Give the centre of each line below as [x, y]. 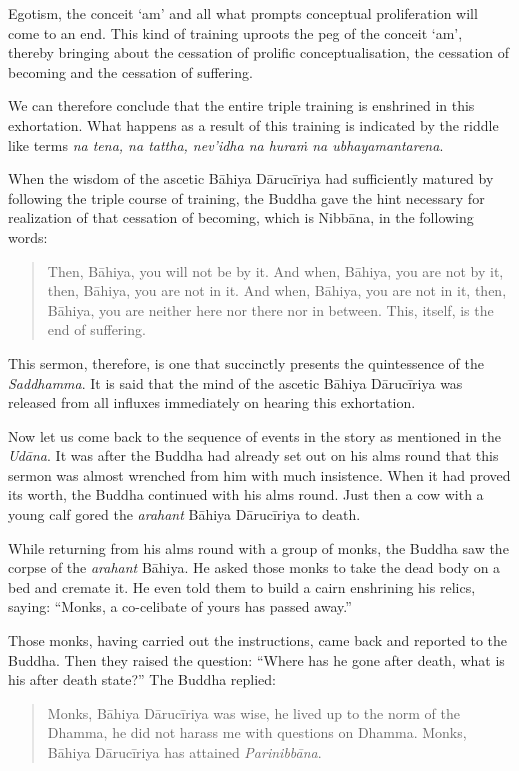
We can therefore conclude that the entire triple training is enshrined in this [241, 105]
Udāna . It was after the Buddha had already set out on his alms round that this [253, 455]
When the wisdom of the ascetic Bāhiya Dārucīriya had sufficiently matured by [251, 178]
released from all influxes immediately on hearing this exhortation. [212, 402]
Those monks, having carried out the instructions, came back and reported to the [258, 640]
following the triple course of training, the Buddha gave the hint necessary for [246, 197]
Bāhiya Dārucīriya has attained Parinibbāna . [184, 752]
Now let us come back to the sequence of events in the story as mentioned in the [255, 435]
